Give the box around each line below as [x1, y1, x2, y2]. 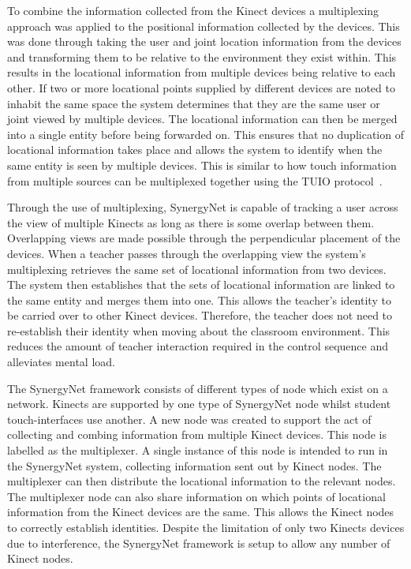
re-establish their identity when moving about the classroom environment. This [7, 322, 390, 339]
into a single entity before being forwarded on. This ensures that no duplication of [7, 125, 404, 142]
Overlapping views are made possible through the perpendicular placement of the [7, 230, 401, 246]
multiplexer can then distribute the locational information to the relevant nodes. [7, 473, 396, 489]
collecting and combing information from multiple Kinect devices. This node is [7, 426, 387, 443]
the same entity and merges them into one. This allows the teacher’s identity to [7, 291, 391, 308]
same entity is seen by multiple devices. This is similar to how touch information [7, 156, 397, 173]
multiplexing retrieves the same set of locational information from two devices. [7, 260, 387, 277]
